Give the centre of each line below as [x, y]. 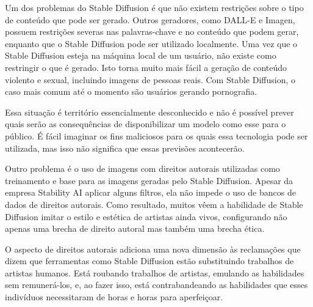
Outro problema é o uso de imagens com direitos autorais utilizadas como [142, 168]
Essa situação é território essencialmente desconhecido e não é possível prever [149, 112]
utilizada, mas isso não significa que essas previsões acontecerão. [125, 148]
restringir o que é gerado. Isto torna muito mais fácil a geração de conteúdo [146, 67]
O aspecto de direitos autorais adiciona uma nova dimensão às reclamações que [153, 249]
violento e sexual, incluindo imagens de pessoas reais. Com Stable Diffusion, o [150, 79]
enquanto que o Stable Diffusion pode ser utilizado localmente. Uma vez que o [151, 43]
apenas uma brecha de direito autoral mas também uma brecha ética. [135, 228]
